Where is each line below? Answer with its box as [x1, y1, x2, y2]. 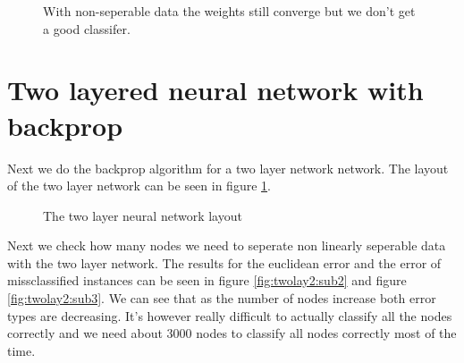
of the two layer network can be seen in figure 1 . [7, 176, 271, 195]
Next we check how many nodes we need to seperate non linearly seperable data [7, 236, 446, 255]
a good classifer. [43, 19, 131, 38]
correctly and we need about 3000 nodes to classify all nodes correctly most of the [7, 324, 457, 342]
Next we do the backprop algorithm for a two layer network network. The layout [7, 158, 449, 177]
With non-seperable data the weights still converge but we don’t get [43, 2, 416, 20]
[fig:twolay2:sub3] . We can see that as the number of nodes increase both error [7, 289, 436, 308]
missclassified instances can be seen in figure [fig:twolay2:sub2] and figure [7, 271, 407, 290]
